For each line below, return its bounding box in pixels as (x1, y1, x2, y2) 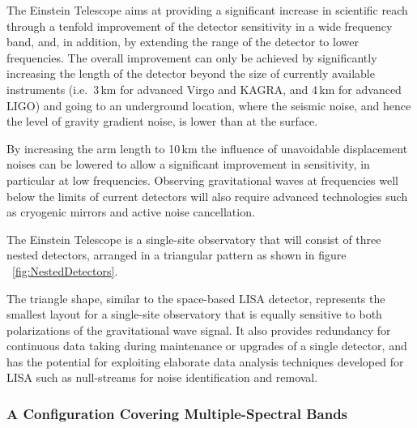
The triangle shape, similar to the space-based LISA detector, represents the (6, 289, 385, 306)
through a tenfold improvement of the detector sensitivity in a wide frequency (6, 17, 393, 34)
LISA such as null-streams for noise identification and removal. (6, 369, 318, 386)
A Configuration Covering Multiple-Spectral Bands (6, 403, 348, 423)
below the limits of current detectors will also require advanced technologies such (6, 187, 408, 204)
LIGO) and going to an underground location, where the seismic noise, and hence (6, 96, 411, 113)
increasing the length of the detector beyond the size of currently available (6, 65, 375, 82)
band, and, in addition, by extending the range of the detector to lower (6, 33, 359, 50)
